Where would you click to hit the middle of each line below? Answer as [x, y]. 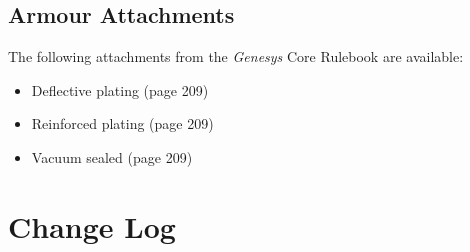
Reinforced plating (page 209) [122, 123]
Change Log [92, 225]
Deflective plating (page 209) [120, 89]
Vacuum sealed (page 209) [112, 156]
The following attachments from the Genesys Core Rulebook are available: [236, 56]
